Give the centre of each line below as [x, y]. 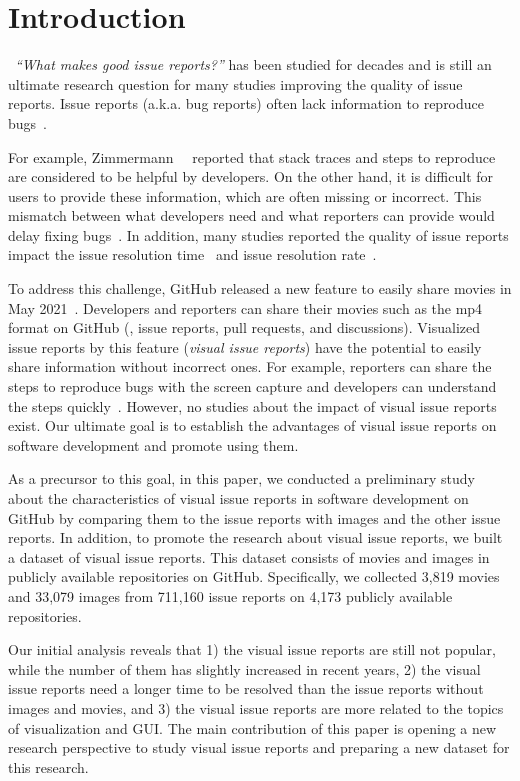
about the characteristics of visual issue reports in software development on [238, 498]
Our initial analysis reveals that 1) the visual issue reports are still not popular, [252, 649]
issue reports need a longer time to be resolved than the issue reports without [246, 688]
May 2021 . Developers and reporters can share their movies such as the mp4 [245, 307]
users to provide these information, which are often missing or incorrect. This [245, 195]
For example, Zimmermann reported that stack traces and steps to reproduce [252, 156]
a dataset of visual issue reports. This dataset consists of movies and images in [249, 556]
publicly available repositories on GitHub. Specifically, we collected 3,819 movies [254, 576]
